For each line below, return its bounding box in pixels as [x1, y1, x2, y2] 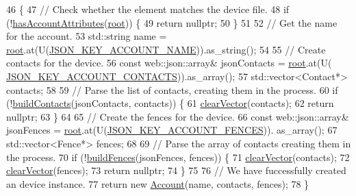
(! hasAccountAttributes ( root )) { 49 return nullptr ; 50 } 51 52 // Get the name [6, 15, 338, 29]
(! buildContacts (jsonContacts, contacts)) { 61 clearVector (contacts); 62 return [6, 96, 334, 110]
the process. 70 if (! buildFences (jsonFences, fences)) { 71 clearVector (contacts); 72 [6, 149, 350, 164]
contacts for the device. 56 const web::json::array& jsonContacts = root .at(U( [6, 56, 332, 70]
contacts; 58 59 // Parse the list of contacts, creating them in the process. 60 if [6, 82, 338, 97]
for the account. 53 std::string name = [6, 29, 167, 43]
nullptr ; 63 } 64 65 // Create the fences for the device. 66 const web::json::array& [6, 109, 349, 123]
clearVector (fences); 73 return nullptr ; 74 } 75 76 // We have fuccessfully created [6, 163, 346, 177]
